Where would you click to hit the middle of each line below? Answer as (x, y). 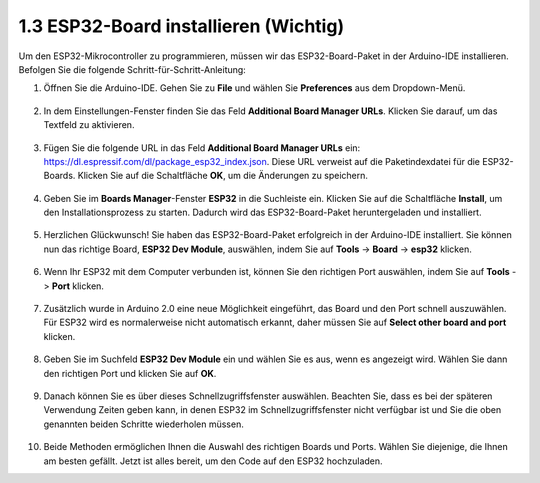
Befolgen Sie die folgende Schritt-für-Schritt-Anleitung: (132, 69)
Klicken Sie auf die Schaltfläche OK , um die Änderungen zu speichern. (223, 176)
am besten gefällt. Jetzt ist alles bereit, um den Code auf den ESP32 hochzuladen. (213, 461)
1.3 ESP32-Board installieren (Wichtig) (181, 26)
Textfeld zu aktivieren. (89, 125)
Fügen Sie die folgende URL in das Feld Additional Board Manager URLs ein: (202, 147)
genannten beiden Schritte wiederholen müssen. (143, 424)
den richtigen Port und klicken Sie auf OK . (130, 373)
